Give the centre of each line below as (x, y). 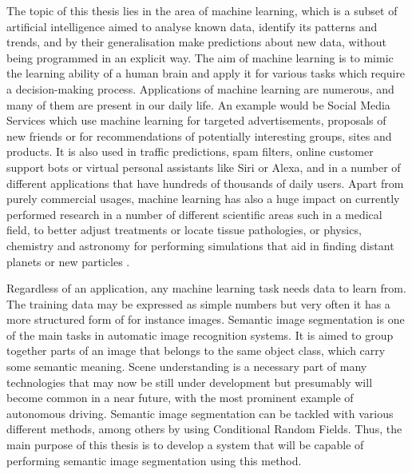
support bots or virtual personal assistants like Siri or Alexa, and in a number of (204, 167)
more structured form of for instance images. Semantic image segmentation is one (206, 319)
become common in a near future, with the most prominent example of (180, 398)
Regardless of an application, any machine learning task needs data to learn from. (206, 288)
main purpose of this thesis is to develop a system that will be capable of (185, 445)
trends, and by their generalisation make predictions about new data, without (197, 42)
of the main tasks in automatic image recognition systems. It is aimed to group (200, 335)
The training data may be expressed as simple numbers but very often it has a (198, 303)
